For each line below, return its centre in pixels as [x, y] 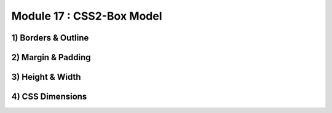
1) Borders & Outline [50, 38]
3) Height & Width [46, 77]
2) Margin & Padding [51, 57]
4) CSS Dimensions [49, 97]
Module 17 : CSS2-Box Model [87, 16]
